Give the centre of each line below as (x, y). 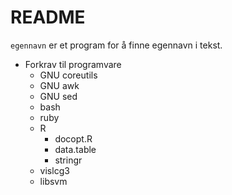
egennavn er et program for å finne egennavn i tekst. (116, 45)
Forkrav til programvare (73, 64)
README (48, 17)
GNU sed (58, 96)
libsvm (53, 181)
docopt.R (73, 138)
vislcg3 (54, 170)
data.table (75, 149)
